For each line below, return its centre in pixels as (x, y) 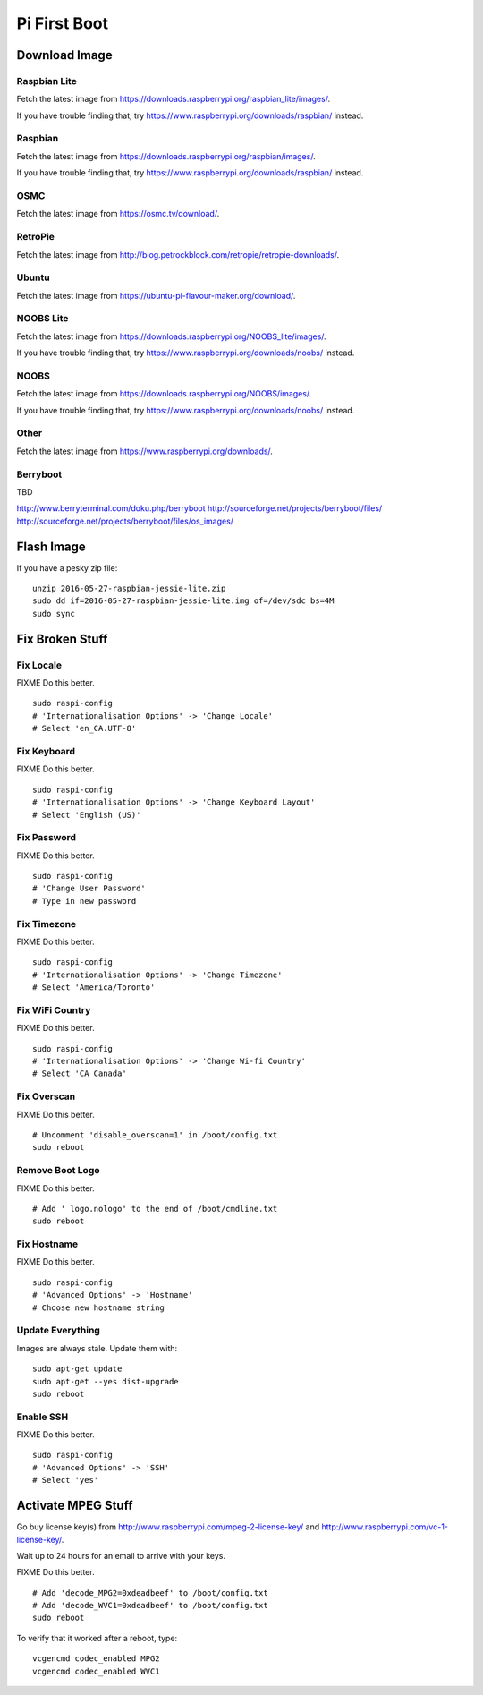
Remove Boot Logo (58, 1171)
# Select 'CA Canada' (80, 1073)
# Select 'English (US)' (87, 815)
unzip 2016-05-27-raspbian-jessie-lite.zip (129, 589)
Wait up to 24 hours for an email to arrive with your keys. (121, 1555)
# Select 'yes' (66, 1480)
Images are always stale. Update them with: (97, 1348)
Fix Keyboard (46, 751)
